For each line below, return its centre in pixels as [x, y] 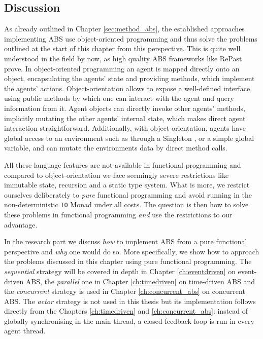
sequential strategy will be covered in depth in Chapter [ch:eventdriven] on [120, 271]
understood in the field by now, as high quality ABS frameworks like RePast [123, 58]
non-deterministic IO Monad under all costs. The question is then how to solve [126, 204]
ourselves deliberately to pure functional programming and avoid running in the [128, 194]
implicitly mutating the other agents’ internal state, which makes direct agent [125, 118]
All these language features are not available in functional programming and [123, 164]
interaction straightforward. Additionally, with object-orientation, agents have [125, 128]
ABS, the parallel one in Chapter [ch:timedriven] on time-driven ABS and [140, 281]
